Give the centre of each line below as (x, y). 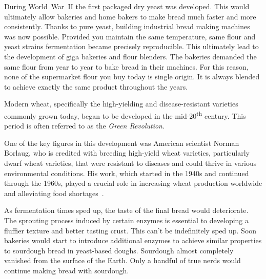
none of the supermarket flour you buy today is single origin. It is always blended (132, 77)
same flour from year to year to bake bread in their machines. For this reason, (126, 66)
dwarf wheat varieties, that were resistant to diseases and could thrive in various (130, 163)
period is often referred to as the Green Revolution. (85, 126)
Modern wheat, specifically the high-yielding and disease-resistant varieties (121, 104)
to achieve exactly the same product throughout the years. (96, 86)
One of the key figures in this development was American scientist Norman (122, 143)
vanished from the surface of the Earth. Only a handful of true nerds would (122, 260)
